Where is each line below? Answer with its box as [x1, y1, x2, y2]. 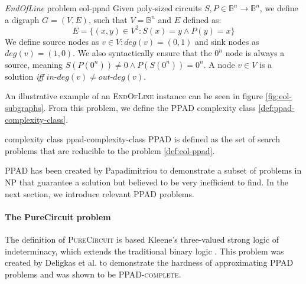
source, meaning [5, 58, 63, 70]
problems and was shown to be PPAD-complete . [5, 267, 181, 280]
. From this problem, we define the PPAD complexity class [43, 102, 256, 114]
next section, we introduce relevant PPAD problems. [5, 187, 194, 200]
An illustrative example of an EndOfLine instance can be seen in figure [5, 90, 263, 102]
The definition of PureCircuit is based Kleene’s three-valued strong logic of [5, 233, 279, 246]
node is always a [225, 47, 285, 59]
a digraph [5, 13, 40, 25]
